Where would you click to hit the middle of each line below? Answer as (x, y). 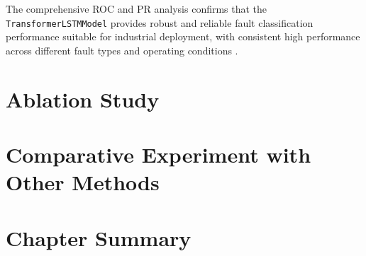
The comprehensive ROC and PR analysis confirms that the (137, 8)
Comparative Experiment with (159, 154)
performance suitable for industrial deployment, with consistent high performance (183, 36)
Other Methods (83, 182)
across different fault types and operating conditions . (122, 50)
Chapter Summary (99, 237)
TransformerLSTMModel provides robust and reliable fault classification (160, 22)
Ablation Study (83, 99)
